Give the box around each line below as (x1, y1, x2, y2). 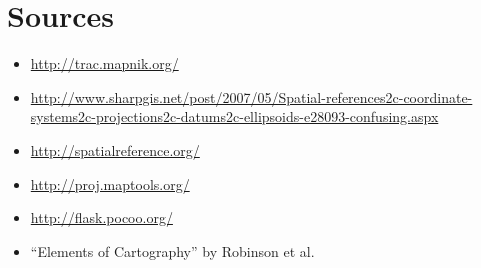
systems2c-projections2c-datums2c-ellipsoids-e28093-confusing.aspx (30, 106, 439, 127)
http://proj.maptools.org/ (30, 173, 190, 194)
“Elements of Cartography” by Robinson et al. (30, 240, 315, 261)
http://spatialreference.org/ (30, 139, 200, 160)
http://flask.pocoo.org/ (30, 207, 173, 228)
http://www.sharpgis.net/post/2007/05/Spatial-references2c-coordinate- (30, 86, 473, 107)
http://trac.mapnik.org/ (30, 53, 179, 74)
